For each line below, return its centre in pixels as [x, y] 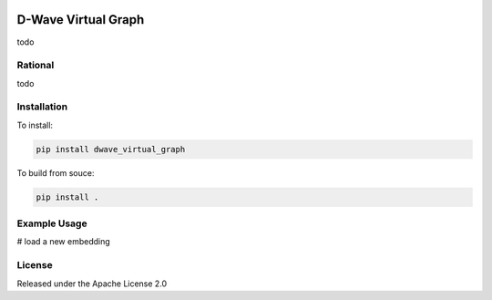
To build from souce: [56, 172]
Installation [42, 107]
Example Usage [52, 223]
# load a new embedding [64, 242]
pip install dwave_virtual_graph [111, 149]
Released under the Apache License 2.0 [92, 284]
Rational [36, 66]
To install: [35, 125]
